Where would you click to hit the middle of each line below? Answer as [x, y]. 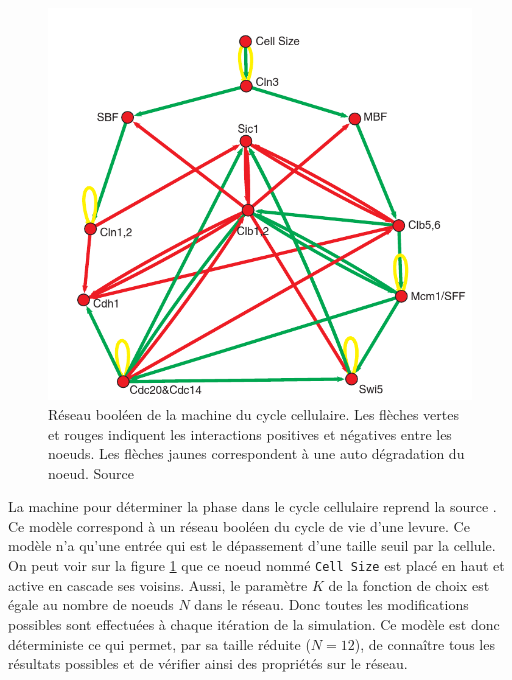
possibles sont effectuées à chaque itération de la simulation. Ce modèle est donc [254, 623]
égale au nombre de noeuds [91, 604]
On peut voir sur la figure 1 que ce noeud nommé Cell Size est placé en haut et [256, 565]
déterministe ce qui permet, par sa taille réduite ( [159, 643]
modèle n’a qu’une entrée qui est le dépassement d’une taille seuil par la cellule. [252, 545]
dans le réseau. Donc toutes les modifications [331, 604]
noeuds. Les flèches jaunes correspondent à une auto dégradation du [256, 453]
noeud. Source [91, 472]
